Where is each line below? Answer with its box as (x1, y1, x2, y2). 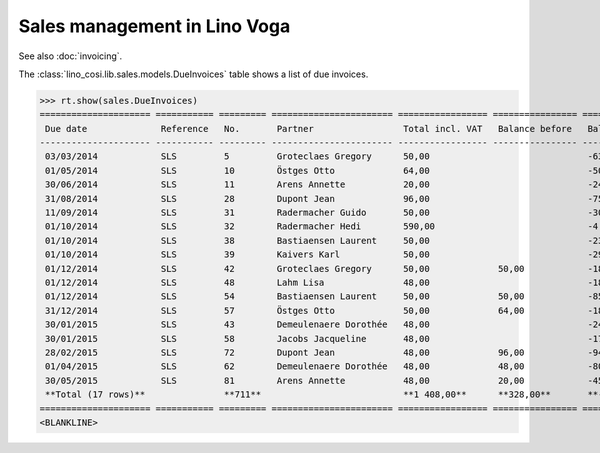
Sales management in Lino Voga (18, 15, 291, 37)
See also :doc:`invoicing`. (18, 50, 123, 62)
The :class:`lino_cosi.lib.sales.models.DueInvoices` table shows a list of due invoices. (18, 68, 369, 80)
